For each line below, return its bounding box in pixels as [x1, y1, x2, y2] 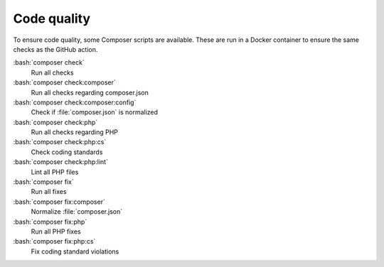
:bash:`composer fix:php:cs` [13, 237, 96, 246]
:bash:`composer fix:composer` [13, 197, 106, 206]
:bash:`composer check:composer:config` [13, 98, 137, 107]
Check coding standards [31, 148, 103, 156]
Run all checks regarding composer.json [31, 88, 149, 97]
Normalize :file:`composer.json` [31, 207, 123, 216]
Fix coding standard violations [31, 247, 119, 256]
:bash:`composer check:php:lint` [13, 158, 108, 166]
